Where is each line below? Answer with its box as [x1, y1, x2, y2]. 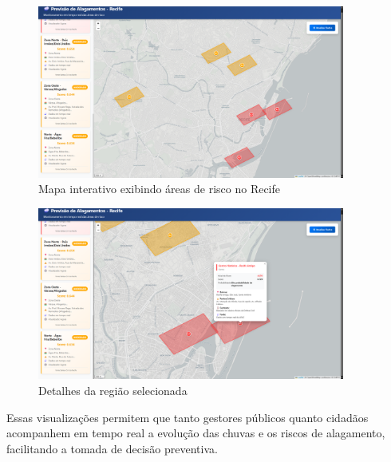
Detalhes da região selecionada [38, 382, 188, 399]
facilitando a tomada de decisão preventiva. [6, 440, 218, 456]
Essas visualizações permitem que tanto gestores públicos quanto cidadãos [6, 409, 369, 425]
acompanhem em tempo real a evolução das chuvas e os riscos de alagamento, [6, 424, 385, 441]
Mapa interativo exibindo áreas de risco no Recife [38, 180, 281, 197]
